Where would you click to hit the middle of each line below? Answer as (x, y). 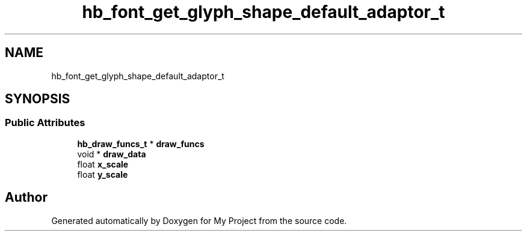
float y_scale (103, 174)
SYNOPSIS (38, 99)
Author (26, 198)
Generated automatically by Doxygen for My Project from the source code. (199, 220)
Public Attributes (45, 123)
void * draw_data (112, 154)
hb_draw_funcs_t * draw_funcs (141, 144)
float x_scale (103, 164)
